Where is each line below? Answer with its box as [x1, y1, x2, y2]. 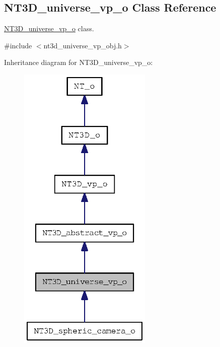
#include [4, 40, 32, 50]
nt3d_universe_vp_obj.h [43, 40, 122, 50]
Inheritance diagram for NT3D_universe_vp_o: [4, 57, 153, 67]
